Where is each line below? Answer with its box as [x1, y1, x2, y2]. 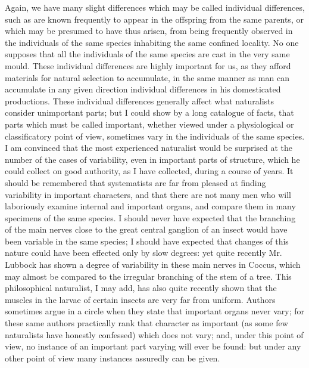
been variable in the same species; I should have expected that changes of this [5, 234, 289, 247]
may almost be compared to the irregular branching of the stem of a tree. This [5, 270, 292, 282]
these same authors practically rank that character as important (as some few [5, 317, 288, 329]
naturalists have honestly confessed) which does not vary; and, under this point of [5, 328, 304, 341]
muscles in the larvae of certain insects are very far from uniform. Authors [5, 293, 276, 305]
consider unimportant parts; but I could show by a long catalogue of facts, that [5, 106, 294, 119]
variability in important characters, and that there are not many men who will [5, 188, 291, 200]
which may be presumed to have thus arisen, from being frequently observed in [5, 24, 293, 37]
